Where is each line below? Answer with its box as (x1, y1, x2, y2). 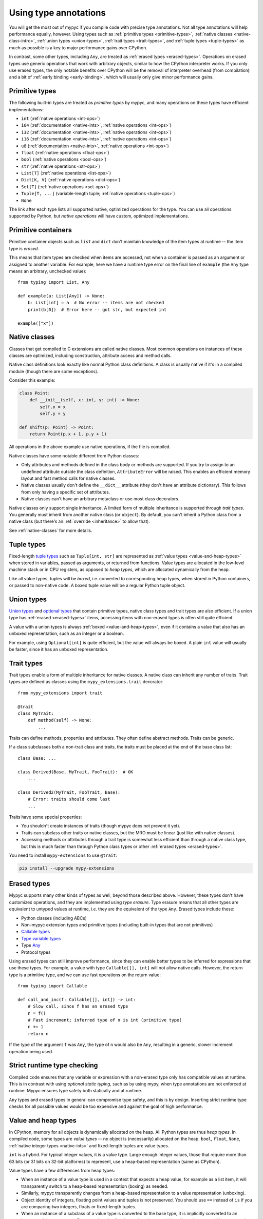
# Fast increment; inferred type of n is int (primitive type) (27, 1017, 182, 1023)
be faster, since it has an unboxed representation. (9, 647, 109, 652)
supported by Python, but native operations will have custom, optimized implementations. (9, 213, 189, 219)
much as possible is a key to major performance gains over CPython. (9, 44, 148, 51)
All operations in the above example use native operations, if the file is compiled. (9, 444, 170, 450)
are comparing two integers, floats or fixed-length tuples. (21, 1203, 136, 1209)
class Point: (19, 391, 51, 396)
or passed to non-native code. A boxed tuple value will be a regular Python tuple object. (9, 583, 186, 589)
